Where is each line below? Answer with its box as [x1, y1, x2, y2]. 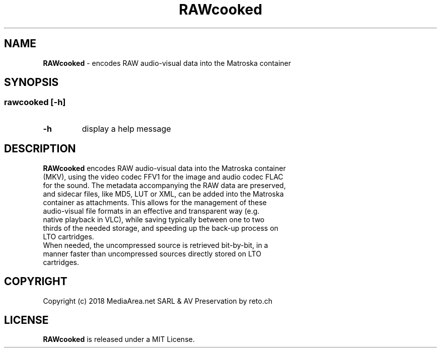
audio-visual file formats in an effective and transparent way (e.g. [43, 206, 260, 215]
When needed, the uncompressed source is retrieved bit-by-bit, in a [43, 240, 268, 249]
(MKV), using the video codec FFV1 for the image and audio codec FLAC [43, 172, 283, 181]
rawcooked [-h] [4, 97, 66, 108]
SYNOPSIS [4, 76, 59, 89]
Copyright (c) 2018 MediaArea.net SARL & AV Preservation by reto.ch [43, 296, 272, 305]
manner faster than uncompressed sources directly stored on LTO [43, 249, 261, 258]
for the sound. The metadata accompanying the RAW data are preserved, [43, 181, 286, 190]
